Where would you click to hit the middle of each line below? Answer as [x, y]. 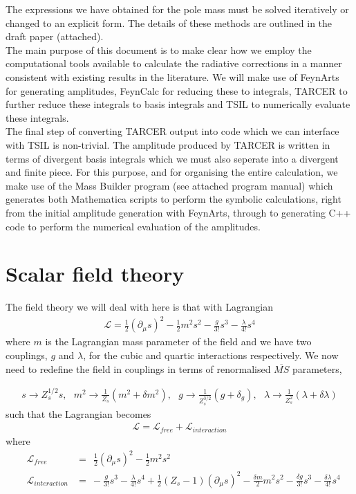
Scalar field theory [95, 274]
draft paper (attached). [55, 36]
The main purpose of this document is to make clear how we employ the [159, 49]
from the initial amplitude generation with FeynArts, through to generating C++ [178, 212]
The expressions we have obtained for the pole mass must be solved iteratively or [177, 9]
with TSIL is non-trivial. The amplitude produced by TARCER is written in [168, 144]
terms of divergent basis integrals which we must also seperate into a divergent [172, 158]
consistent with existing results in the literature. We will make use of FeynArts [172, 76]
